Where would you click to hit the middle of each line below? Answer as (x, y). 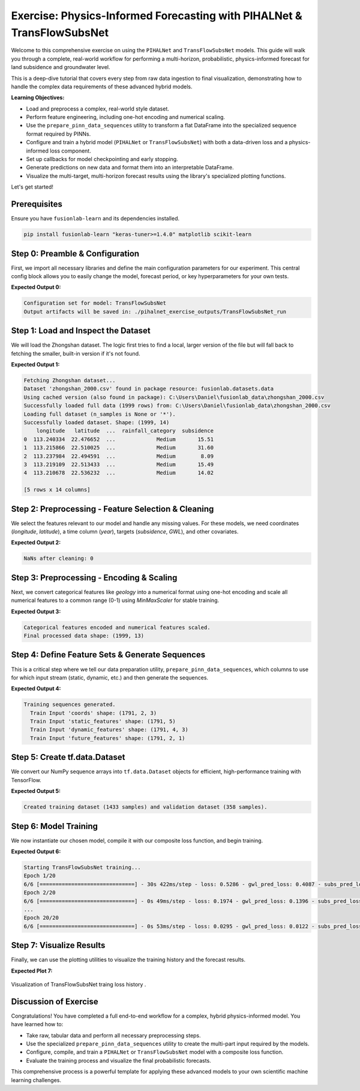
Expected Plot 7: (32, 971)
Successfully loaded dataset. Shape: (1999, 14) (97, 422)
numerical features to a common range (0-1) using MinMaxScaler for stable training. (115, 600)
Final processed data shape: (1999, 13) (84, 636)
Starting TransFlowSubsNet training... (82, 867)
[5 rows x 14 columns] (57, 490)
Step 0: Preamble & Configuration (75, 253)
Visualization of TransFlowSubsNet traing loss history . (79, 984)
